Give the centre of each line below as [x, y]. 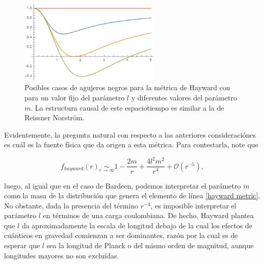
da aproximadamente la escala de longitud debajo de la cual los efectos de [137, 225]
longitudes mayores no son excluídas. [62, 255]
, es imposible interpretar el [193, 205]
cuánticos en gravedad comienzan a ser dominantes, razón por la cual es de [121, 235]
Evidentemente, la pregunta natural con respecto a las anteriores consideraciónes [130, 134]
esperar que [22, 245]
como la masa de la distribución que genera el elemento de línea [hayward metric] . [132, 195]
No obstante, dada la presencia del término [71, 205]
